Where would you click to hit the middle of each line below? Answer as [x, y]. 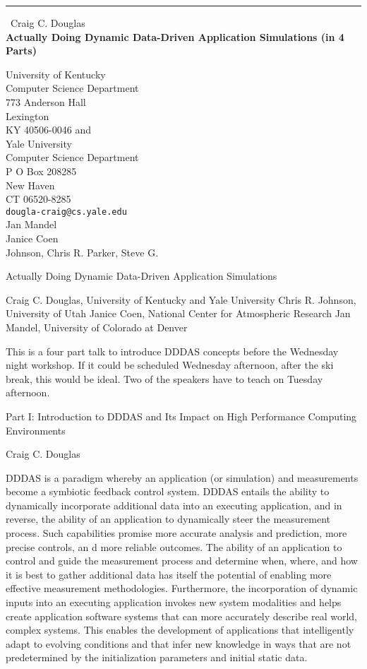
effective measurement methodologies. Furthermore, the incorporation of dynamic [182, 588]
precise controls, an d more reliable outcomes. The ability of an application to [174, 546]
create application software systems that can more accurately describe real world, [181, 616]
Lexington [28, 116]
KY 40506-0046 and [48, 130]
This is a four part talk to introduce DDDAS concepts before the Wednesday [172, 351]
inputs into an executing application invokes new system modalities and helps [174, 602]
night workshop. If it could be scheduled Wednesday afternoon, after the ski [170, 365]
